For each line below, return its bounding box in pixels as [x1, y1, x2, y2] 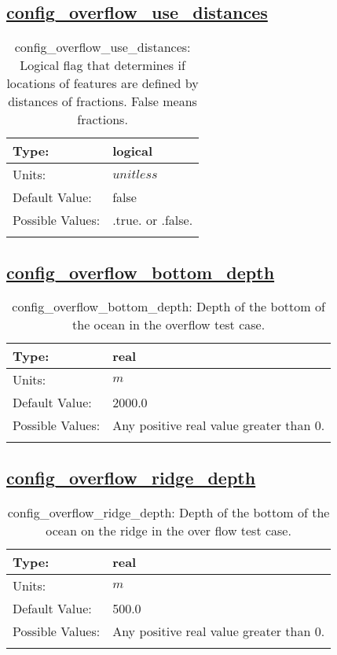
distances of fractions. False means [8, 92, 197, 111]
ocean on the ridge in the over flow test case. [46, 521, 291, 539]
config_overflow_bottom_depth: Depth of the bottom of [12, 297, 325, 316]
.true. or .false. [112, 211, 193, 230]
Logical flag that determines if [20, 56, 185, 75]
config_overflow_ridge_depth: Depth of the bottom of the [7, 502, 330, 521]
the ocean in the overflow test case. [72, 315, 266, 334]
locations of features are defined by [6, 74, 199, 93]
